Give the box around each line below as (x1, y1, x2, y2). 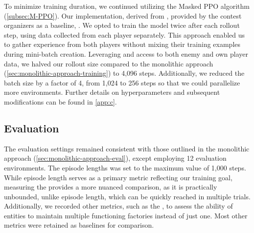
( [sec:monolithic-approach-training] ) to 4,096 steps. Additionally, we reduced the (4, 68, 245, 78)
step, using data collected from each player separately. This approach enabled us (4, 29, 245, 40)
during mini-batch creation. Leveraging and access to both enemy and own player (4, 48, 249, 59)
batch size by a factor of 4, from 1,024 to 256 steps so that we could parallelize (4, 77, 240, 87)
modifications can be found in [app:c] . (4, 96, 117, 106)
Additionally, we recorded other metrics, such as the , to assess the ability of (4, 201, 233, 211)
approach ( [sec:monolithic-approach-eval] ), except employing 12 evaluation (4, 153, 227, 163)
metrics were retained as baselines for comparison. (4, 220, 154, 230)
